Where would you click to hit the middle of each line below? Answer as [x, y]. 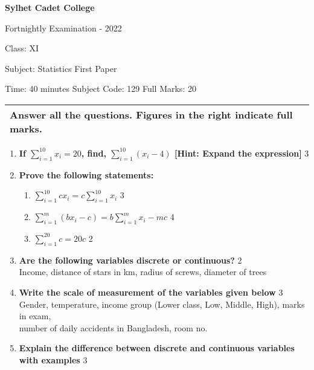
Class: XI [22, 48]
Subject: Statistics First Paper [61, 68]
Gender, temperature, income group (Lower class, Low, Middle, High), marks [162, 304]
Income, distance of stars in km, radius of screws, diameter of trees [143, 272]
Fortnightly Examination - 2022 [63, 28]
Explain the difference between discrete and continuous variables [157, 348]
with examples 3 [53, 359]
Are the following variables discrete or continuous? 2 [130, 260]
